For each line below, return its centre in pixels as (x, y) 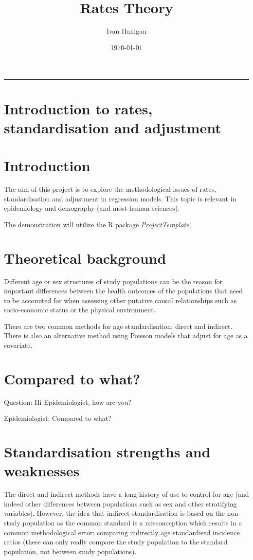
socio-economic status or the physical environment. (80, 310)
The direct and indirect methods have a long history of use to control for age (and (126, 494)
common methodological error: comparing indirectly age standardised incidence (122, 532)
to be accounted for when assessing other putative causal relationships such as (120, 300)
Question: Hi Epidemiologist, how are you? (68, 402)
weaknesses (42, 471)
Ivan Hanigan (126, 31)
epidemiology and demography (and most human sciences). (92, 208)
